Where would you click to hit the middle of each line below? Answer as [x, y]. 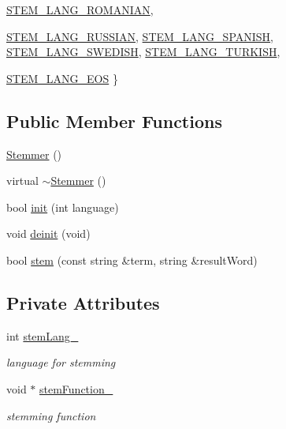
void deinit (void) [48, 233]
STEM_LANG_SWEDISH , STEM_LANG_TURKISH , [143, 52]
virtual [22, 181]
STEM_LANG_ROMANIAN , [80, 9]
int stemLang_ [43, 335]
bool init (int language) [63, 207]
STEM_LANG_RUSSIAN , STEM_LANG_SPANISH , [140, 36]
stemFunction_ [76, 388]
